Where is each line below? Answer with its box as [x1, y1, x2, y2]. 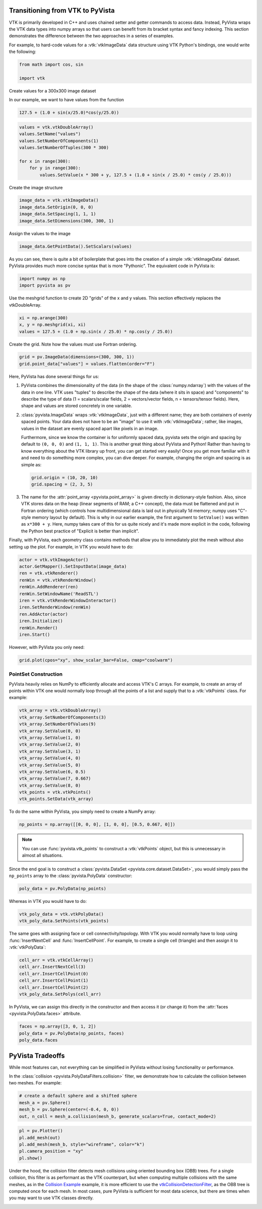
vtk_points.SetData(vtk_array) [19, 796, 94, 802]
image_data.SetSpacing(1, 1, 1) [19, 211, 97, 217]
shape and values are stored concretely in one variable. [21, 403, 132, 409]
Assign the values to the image [9, 230, 71, 236]
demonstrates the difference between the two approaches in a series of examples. [9, 33, 174, 39]
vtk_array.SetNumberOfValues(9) [19, 721, 97, 727]
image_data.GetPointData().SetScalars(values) [19, 243, 132, 249]
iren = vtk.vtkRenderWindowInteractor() [19, 598, 116, 603]
